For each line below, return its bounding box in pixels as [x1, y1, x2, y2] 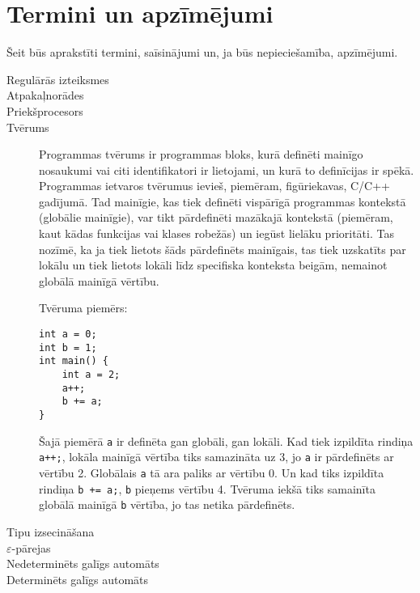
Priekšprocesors [6, 102, 83, 119]
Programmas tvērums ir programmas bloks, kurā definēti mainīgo [39, 146, 363, 163]
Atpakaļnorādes [6, 87, 84, 104]
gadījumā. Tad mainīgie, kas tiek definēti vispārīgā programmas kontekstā [39, 193, 406, 210]
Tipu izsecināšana [6, 523, 95, 540]
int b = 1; [39, 341, 97, 354]
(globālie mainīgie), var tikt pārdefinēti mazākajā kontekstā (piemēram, [39, 209, 393, 226]
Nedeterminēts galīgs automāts [6, 555, 159, 572]
